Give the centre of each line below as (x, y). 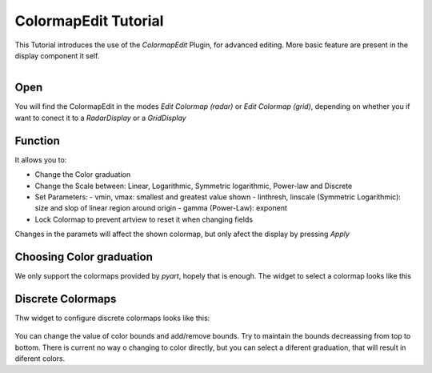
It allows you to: (41, 159)
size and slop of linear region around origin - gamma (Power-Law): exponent (161, 208)
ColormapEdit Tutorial (89, 21)
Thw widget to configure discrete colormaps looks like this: (112, 318)
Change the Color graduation (83, 174)
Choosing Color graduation (84, 257)
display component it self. (57, 55)
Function (37, 140)
